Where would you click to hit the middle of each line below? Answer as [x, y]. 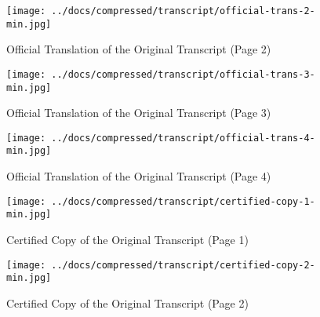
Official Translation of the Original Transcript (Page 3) [139, 113]
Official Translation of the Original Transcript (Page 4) [139, 176]
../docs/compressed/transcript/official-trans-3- [183, 74]
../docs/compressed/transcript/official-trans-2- [183, 11]
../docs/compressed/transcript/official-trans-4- [183, 138]
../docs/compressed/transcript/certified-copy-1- [183, 201]
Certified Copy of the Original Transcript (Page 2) [127, 302]
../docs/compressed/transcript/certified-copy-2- [183, 265]
